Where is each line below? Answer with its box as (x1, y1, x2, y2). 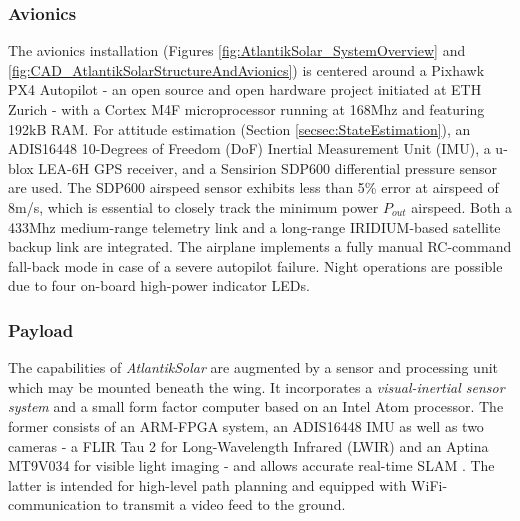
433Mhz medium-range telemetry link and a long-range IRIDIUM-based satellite (8, 216, 501, 237)
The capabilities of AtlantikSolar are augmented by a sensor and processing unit (8, 357, 499, 378)
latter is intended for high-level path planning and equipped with (8, 474, 407, 495)
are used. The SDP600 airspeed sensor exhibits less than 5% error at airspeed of (8, 177, 499, 198)
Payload (8, 317, 74, 342)
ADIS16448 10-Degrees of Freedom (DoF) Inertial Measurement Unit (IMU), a (8, 138, 491, 159)
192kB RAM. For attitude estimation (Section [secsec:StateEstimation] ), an (8, 118, 471, 139)
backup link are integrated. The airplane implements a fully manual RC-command (8, 236, 512, 257)
